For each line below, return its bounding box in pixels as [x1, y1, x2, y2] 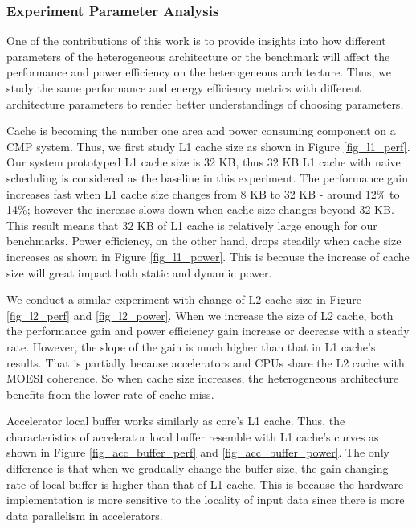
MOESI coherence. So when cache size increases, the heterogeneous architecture [6, 370, 399, 387]
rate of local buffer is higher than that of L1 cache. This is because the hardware [6, 475, 404, 492]
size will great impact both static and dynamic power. [6, 264, 272, 281]
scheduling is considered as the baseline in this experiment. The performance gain [6, 169, 408, 186]
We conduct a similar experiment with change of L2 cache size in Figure [6, 291, 362, 308]
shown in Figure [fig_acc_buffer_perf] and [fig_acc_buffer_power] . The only [6, 444, 389, 461]
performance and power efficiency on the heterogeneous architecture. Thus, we [6, 64, 392, 80]
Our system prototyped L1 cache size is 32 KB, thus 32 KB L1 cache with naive [6, 154, 401, 170]
